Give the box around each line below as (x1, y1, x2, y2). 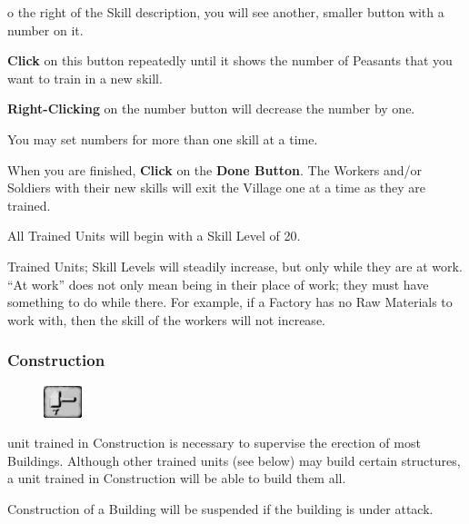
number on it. (7, 20, 84, 39)
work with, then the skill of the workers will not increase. (7, 310, 325, 329)
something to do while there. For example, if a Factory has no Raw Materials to (7, 292, 453, 311)
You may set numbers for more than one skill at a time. (7, 129, 318, 148)
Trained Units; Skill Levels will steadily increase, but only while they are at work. (7, 256, 463, 275)
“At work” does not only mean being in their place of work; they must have (7, 274, 429, 293)
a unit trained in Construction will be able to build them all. (7, 469, 346, 488)
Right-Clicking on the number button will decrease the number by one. (7, 99, 415, 118)
